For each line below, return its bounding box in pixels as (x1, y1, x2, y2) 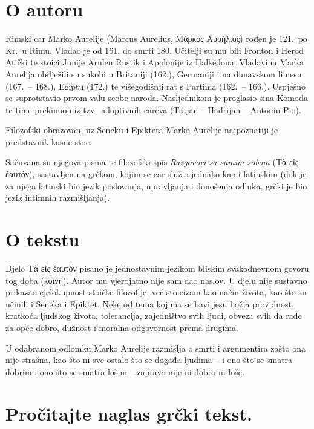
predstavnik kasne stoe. (5, 135, 92, 148)
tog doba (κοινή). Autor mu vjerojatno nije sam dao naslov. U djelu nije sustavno (5, 273, 307, 286)
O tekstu (5, 227, 80, 252)
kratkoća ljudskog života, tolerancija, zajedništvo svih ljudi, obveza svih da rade (5, 309, 302, 322)
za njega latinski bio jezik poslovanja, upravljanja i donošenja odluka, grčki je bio (5, 179, 307, 192)
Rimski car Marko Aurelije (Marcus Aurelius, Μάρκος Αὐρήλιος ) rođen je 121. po (5, 32, 307, 45)
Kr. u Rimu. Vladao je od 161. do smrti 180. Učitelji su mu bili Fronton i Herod (5, 44, 304, 56)
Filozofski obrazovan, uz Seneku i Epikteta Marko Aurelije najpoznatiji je (5, 123, 278, 136)
